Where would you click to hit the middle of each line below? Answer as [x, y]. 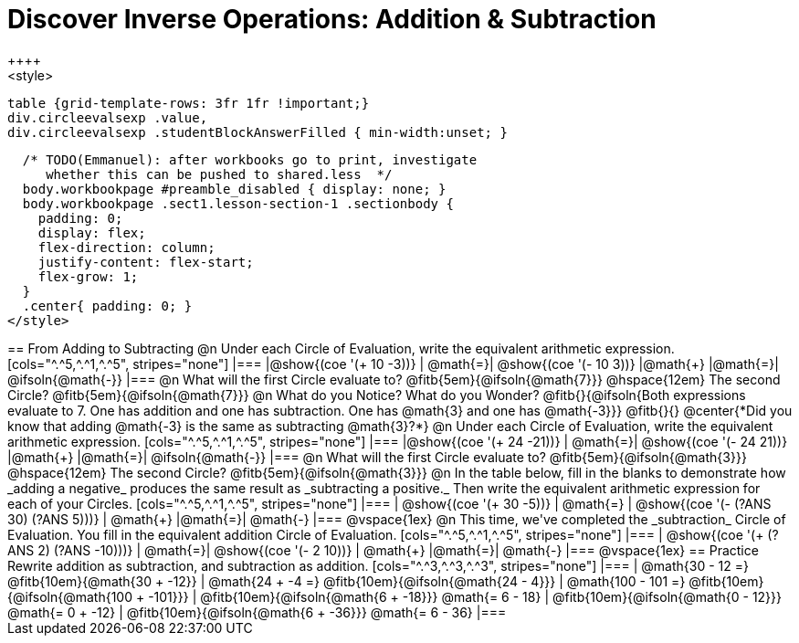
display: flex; [92, 232]
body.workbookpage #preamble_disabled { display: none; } [234, 189]
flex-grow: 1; [88, 276]
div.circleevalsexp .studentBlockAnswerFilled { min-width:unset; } [258, 132]
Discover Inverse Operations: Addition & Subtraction [332, 19]
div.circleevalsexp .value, [108, 117]
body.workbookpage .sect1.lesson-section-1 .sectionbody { [238, 203]
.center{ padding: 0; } [107, 306]
